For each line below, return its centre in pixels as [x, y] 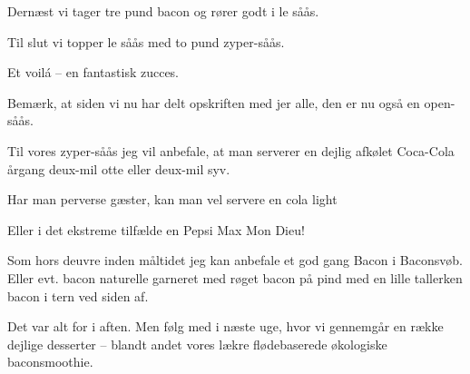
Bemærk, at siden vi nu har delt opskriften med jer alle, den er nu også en [214, 102]
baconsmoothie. [50, 362]
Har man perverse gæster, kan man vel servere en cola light [172, 199]
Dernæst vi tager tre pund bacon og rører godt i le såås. [163, 11]
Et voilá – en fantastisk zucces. [93, 72]
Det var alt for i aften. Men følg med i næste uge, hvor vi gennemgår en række [225, 326]
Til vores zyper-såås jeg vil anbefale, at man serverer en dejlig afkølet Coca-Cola [231, 150]
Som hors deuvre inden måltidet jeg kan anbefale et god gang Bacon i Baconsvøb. [235, 260]
